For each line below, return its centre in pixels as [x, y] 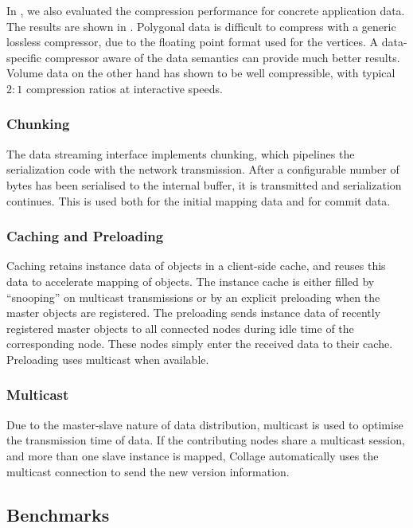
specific [24, 57]
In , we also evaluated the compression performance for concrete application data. [206, 10]
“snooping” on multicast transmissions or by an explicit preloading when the [193, 297]
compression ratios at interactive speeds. [124, 88]
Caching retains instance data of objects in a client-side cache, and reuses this [196, 266]
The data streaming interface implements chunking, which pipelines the [181, 153]
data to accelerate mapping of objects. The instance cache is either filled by [191, 281]
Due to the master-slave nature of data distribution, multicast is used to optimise [205, 424]
